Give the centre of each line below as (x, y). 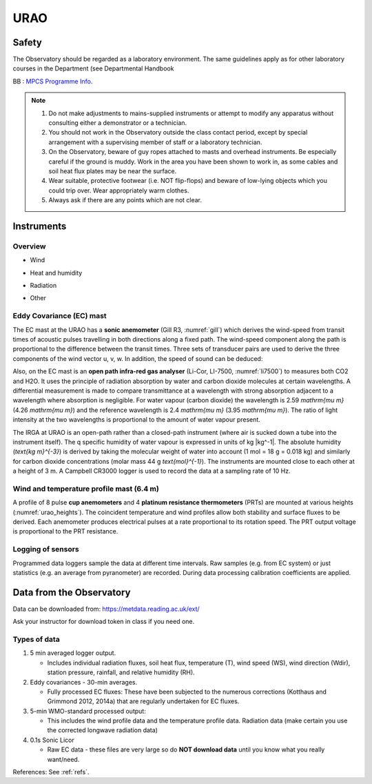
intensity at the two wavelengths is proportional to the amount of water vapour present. (137, 420)
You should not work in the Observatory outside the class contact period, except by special (178, 133)
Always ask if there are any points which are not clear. (125, 200)
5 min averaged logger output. (73, 653)
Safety (28, 42)
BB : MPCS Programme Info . (53, 81)
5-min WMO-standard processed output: (88, 711)
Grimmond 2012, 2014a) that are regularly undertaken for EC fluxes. (143, 701)
